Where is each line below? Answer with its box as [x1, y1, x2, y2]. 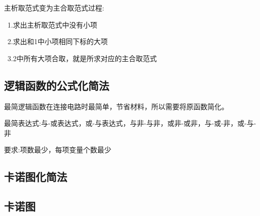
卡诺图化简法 [4, 169, 67, 184]
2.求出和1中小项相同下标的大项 [7, 36, 108, 47]
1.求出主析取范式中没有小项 [7, 19, 97, 30]
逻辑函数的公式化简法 [4, 77, 109, 93]
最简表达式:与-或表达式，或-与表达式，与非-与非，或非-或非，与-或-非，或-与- [4, 118, 256, 128]
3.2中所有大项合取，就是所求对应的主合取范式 [7, 53, 157, 63]
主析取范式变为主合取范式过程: [4, 3, 104, 13]
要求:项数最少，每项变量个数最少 [4, 144, 111, 155]
